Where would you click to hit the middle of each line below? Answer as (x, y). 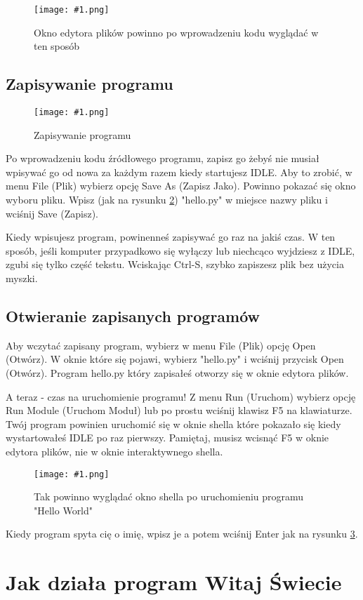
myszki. (22, 278)
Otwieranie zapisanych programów (133, 316)
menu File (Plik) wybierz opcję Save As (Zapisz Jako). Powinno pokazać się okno (181, 186)
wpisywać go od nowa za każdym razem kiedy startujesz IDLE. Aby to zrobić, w (179, 172)
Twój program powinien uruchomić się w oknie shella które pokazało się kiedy (173, 424)
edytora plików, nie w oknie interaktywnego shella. (114, 451)
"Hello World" (64, 510)
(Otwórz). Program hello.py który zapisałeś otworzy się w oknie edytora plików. (177, 373)
